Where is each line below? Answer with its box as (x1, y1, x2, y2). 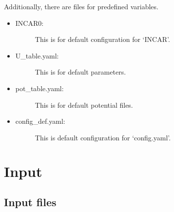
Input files (4, 194, 57, 210)
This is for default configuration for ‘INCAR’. (35, 34, 170, 44)
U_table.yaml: (15, 50, 59, 60)
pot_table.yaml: (15, 83, 64, 93)
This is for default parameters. (35, 67, 126, 77)
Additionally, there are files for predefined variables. (4, 1, 158, 11)
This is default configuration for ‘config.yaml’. (35, 132, 171, 142)
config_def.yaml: (15, 116, 65, 126)
